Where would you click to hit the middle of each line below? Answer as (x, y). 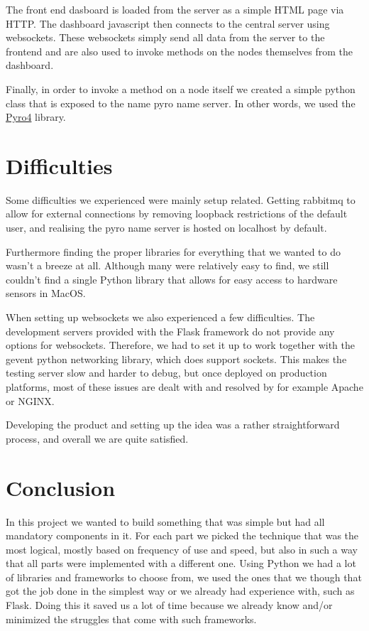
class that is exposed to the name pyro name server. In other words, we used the (181, 103)
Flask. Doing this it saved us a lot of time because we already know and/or (169, 605)
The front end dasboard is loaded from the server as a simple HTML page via (175, 9)
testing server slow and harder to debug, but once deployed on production (166, 373)
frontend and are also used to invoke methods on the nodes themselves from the (179, 51)
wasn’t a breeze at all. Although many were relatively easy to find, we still (167, 265)
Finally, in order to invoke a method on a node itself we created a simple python (181, 88)
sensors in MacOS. (46, 293)
